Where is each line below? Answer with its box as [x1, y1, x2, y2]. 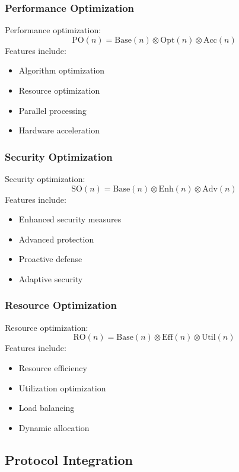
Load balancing [18, 401, 75, 414]
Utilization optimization [18, 381, 106, 394]
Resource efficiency [18, 361, 87, 374]
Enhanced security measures [18, 213, 122, 225]
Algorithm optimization [18, 64, 105, 76]
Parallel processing [18, 104, 87, 116]
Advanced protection [18, 232, 94, 245]
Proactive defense [18, 253, 82, 265]
